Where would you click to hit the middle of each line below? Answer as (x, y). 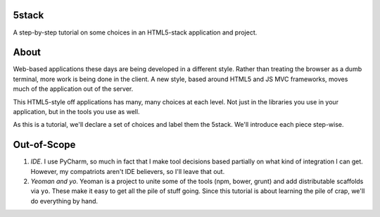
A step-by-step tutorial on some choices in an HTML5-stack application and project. (135, 32)
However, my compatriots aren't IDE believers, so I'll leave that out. (128, 171)
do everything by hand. (64, 201)
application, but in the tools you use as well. (76, 111)
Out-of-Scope (44, 145)
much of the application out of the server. (73, 89)
